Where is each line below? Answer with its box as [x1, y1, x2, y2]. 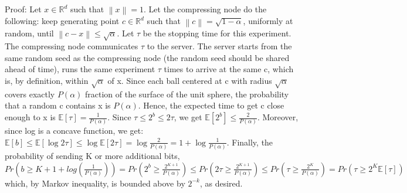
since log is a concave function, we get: [5, 124, 144, 137]
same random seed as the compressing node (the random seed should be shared [5, 51, 290, 63]
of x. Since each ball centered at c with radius [107, 75, 272, 87]
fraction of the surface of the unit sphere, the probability [85, 87, 289, 100]
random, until [5, 26, 54, 39]
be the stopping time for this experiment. [143, 26, 291, 39]
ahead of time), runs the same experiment [5, 63, 155, 75]
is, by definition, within [5, 75, 89, 87]
